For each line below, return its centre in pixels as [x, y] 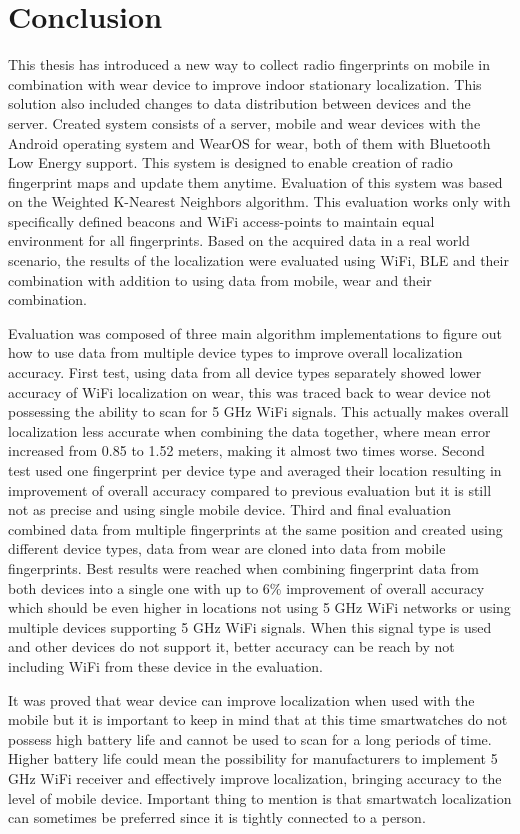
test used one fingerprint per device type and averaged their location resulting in [255, 470]
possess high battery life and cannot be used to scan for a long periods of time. [250, 738]
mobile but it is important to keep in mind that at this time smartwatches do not [258, 719]
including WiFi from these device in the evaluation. [165, 665]
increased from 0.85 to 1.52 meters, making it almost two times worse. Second [246, 450]
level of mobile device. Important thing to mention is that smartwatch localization [260, 797]
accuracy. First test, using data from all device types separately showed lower [245, 372]
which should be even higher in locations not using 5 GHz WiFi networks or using [259, 607]
